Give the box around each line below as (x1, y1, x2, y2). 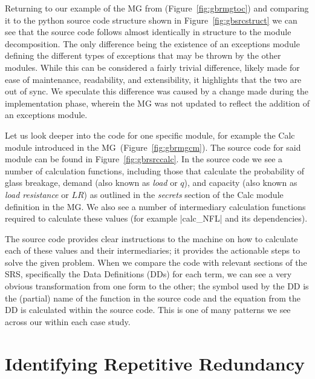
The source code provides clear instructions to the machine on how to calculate (5, 232, 298, 245)
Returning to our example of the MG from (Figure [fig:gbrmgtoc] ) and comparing (5, 2, 309, 14)
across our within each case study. (5, 315, 131, 328)
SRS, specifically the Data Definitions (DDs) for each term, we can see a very (5, 268, 292, 280)
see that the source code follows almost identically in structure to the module (5, 25, 291, 38)
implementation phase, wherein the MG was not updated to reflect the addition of (5, 96, 310, 109)
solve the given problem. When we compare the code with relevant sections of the (5, 255, 307, 268)
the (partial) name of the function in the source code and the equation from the (5, 291, 301, 304)
